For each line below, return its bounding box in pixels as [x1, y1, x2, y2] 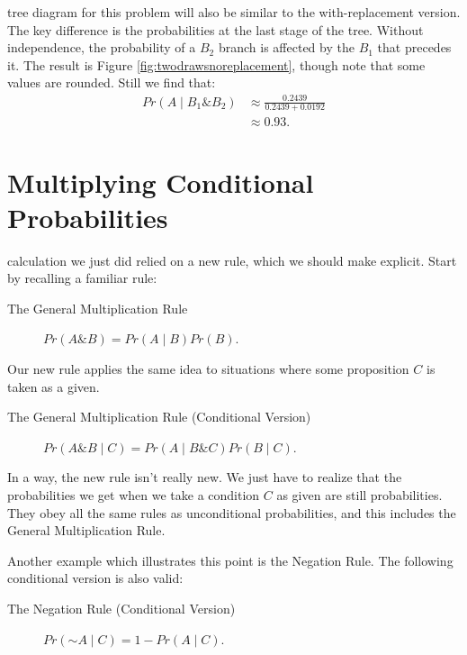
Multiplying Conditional [7, 163, 314, 200]
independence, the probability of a [7, 38, 196, 57]
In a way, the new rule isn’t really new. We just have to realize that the [7, 468, 402, 487]
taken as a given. [7, 377, 100, 396]
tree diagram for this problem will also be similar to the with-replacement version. [7, 3, 461, 21]
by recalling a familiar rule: [7, 268, 157, 287]
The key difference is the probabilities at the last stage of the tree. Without [7, 20, 424, 39]
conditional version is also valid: [7, 569, 184, 587]
